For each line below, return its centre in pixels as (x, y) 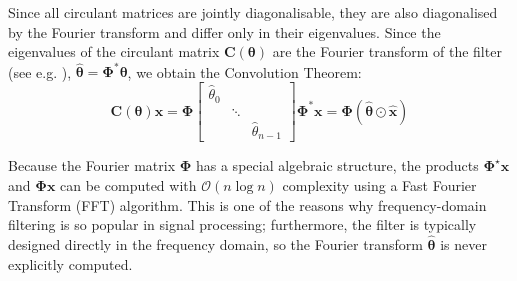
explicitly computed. (70, 263)
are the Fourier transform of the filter (387, 51)
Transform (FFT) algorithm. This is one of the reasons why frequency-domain (247, 204)
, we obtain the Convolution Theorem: (244, 71)
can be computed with (128, 184)
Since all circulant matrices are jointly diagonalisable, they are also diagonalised (253, 12)
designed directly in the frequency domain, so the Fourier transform (215, 243)
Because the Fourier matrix (92, 165)
